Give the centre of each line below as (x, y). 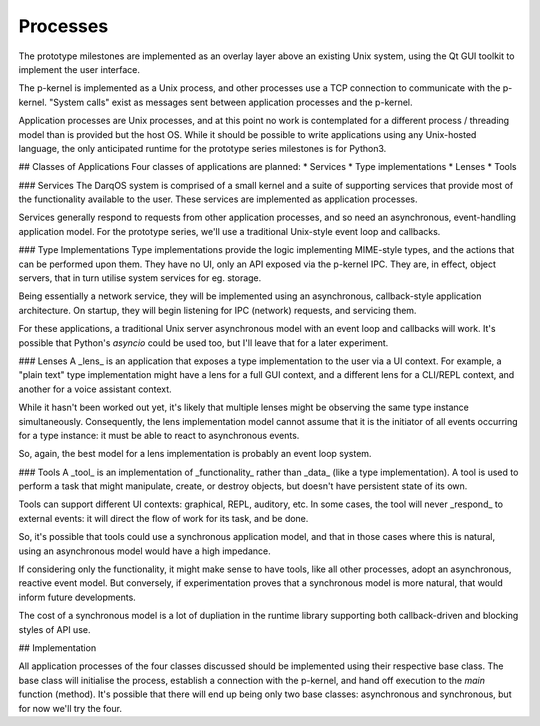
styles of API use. (54, 629)
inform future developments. (77, 597)
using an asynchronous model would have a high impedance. (144, 551)
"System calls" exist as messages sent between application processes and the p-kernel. (231, 102)
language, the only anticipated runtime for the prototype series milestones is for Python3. (202, 148)
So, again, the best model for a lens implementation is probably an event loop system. (195, 454)
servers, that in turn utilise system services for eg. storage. (140, 278)
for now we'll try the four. (70, 708)
